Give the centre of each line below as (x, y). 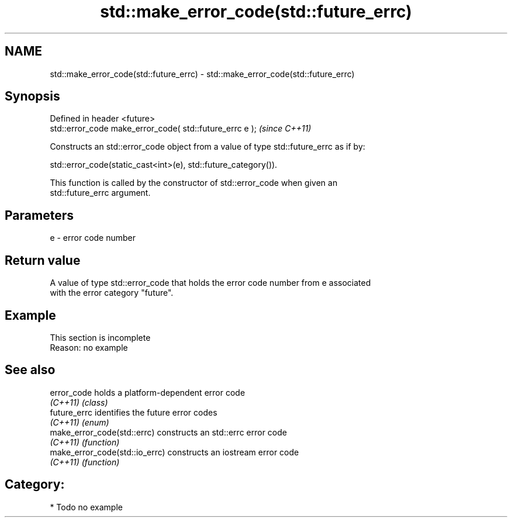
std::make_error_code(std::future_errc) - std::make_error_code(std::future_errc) (202, 74)
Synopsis (32, 96)
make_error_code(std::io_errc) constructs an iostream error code (174, 452)
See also (30, 370)
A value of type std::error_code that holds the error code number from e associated (210, 283)
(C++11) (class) (79, 402)
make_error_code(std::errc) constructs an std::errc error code (168, 432)
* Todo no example (86, 507)
